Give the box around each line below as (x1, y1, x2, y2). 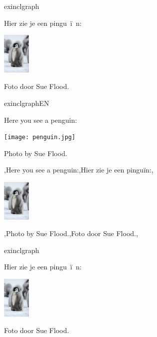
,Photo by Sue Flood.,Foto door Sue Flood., (4, 228, 138, 239)
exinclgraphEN (4, 97, 49, 108)
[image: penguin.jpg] (4, 134, 76, 141)
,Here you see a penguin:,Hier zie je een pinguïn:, (4, 165, 154, 175)
